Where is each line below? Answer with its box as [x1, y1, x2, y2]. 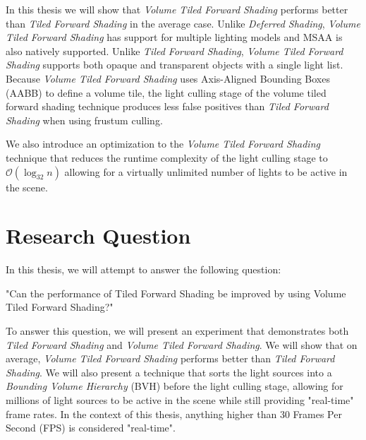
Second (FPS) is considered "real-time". [6, 420, 176, 435]
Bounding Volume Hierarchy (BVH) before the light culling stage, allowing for [6, 379, 343, 393]
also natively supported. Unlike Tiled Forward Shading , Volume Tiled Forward [6, 43, 343, 58]
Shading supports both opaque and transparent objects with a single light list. [6, 57, 343, 72]
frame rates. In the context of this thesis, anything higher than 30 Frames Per [6, 406, 342, 421]
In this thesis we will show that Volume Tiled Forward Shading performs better [6, 2, 348, 16]
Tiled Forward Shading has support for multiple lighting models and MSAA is [6, 30, 343, 44]
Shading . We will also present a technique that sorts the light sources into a [6, 364, 332, 379]
